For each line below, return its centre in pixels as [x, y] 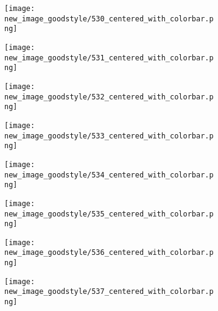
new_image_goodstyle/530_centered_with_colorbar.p [109, 19]
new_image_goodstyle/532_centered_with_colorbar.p [109, 97]
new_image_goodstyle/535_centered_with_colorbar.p [109, 214]
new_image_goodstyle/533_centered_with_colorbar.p [109, 136]
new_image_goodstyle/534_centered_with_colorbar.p [109, 175]
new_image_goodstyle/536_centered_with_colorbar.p [109, 253]
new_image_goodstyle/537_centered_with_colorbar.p [109, 292]
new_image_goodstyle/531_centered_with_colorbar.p [109, 58]
